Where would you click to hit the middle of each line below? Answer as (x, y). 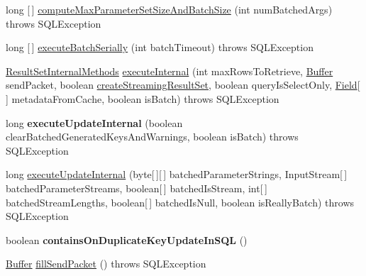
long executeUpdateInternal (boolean (94, 122)
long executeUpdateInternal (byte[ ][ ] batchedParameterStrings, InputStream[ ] (177, 174)
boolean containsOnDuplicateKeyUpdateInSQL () (127, 239)
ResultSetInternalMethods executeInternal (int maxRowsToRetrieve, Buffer (170, 71)
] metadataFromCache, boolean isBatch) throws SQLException (143, 98)
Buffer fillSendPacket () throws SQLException (106, 264)
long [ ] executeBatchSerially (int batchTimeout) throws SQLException (160, 47)
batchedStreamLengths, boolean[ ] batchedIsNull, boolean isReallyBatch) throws (180, 202)
